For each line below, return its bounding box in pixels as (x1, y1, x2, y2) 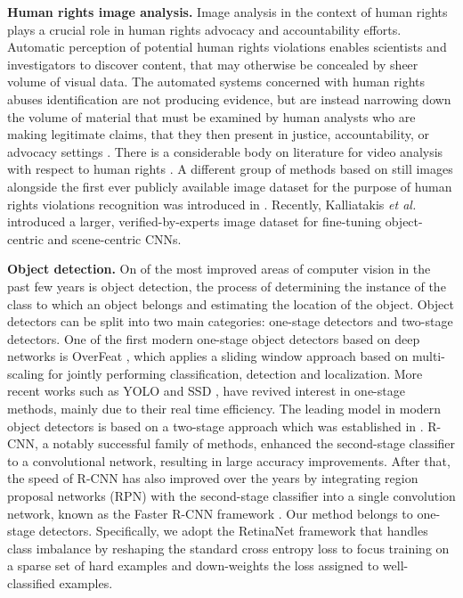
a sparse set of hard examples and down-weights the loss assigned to (7, 556, 379, 575)
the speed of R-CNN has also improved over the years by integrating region (7, 469, 418, 487)
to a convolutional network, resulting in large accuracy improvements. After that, (7, 451, 451, 470)
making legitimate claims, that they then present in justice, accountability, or (7, 125, 429, 143)
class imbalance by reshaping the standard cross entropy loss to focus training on (7, 538, 450, 557)
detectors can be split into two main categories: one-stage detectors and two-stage (7, 312, 453, 331)
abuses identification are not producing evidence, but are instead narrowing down (7, 89, 451, 108)
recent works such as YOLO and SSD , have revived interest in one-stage (7, 381, 405, 400)
